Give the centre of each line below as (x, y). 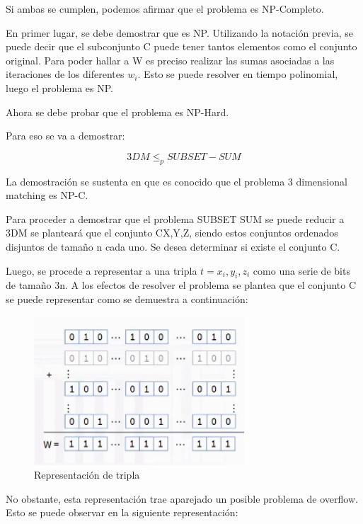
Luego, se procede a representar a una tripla (102, 270)
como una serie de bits (301, 270)
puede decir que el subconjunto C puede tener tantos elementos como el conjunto (181, 46)
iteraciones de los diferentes (65, 74)
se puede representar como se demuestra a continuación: (127, 298)
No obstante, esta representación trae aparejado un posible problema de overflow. (182, 498)
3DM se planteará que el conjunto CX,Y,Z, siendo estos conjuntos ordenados (172, 233)
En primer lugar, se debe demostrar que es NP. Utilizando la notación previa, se (179, 32)
